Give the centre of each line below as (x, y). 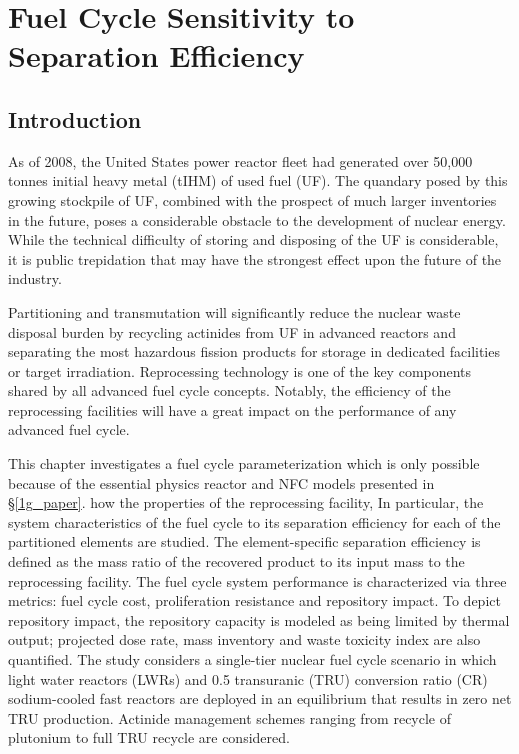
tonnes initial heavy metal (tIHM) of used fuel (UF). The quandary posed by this (258, 180)
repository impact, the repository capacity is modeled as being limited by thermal (259, 619)
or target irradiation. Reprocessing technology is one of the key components (240, 370)
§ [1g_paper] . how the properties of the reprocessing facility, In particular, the (246, 502)
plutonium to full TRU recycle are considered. (149, 737)
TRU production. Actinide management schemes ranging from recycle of (230, 717)
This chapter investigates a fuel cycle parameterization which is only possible (244, 463)
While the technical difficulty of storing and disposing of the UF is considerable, (253, 239)
